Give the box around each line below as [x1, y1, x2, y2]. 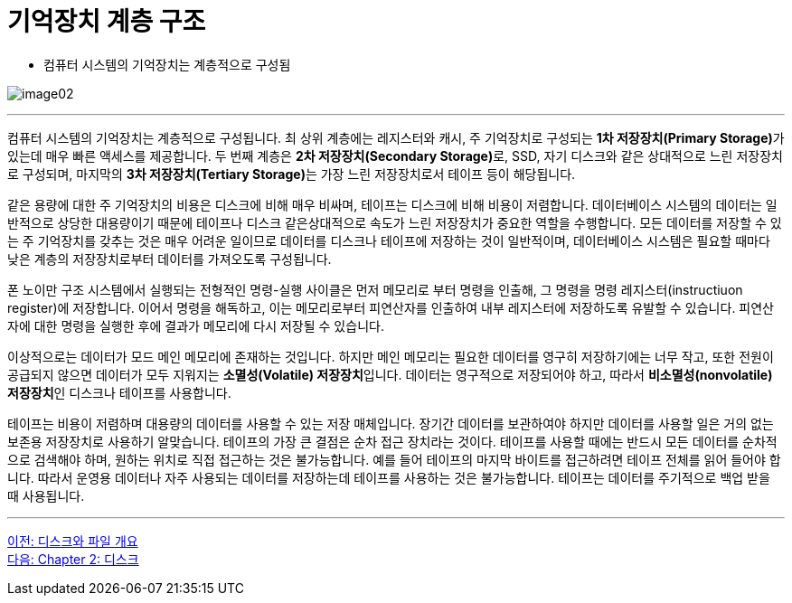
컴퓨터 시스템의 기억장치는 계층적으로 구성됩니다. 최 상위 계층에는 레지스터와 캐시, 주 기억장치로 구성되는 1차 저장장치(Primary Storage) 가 [7, 129, 785, 146]
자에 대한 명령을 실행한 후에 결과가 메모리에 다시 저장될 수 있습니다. [7, 317, 384, 334]
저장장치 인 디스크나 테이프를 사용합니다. [7, 384, 231, 400]
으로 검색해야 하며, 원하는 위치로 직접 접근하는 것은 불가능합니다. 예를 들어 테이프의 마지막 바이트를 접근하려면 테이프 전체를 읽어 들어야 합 [7, 451, 781, 467]
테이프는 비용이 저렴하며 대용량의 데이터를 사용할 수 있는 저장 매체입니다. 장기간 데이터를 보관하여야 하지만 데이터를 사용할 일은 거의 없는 [7, 415, 774, 431]
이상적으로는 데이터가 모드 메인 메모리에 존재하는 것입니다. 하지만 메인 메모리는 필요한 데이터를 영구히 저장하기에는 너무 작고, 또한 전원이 [7, 348, 774, 364]
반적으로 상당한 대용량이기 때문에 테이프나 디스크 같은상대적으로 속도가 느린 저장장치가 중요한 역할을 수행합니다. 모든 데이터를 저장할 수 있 [7, 214, 782, 231]
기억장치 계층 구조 [7, 6, 206, 37]
